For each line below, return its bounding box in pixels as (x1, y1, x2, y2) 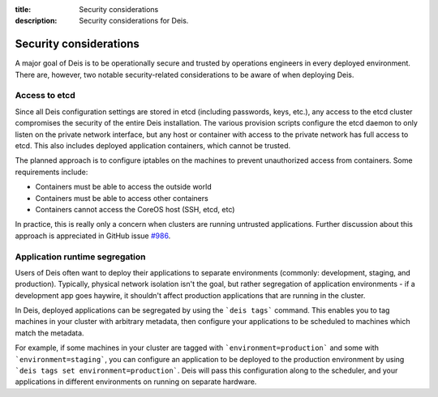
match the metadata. (15, 328, 84, 338)
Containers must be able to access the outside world (35, 182, 212, 192)
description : (15, 16, 58, 26)
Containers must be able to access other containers (35, 193, 208, 203)
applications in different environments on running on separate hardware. (15, 377, 257, 386)
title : (15, 5, 32, 14)
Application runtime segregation (15, 251, 146, 263)
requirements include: (15, 167, 88, 177)
